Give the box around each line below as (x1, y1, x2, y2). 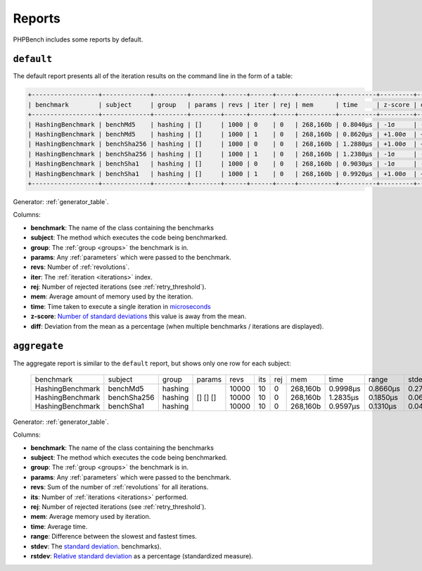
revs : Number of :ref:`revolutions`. (30, 263, 130, 271)
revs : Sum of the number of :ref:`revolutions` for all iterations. (30, 483, 209, 491)
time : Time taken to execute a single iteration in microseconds (30, 302, 211, 310)
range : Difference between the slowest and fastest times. (30, 532, 197, 541)
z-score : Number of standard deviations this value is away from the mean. (30, 312, 247, 320)
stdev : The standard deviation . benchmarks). (30, 542, 162, 551)
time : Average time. (30, 522, 88, 531)
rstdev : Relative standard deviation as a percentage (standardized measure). (30, 552, 253, 560)
